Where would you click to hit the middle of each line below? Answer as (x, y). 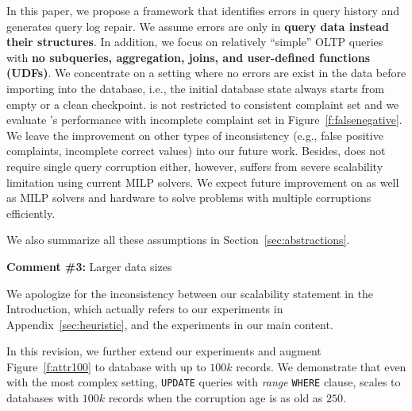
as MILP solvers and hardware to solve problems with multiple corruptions (189, 198)
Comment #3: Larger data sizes (89, 266)
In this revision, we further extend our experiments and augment (164, 351)
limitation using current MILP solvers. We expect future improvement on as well (203, 182)
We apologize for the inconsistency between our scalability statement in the (190, 293)
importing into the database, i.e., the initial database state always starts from (195, 88)
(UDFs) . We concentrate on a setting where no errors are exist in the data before (206, 73)
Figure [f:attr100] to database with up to (106, 366)
